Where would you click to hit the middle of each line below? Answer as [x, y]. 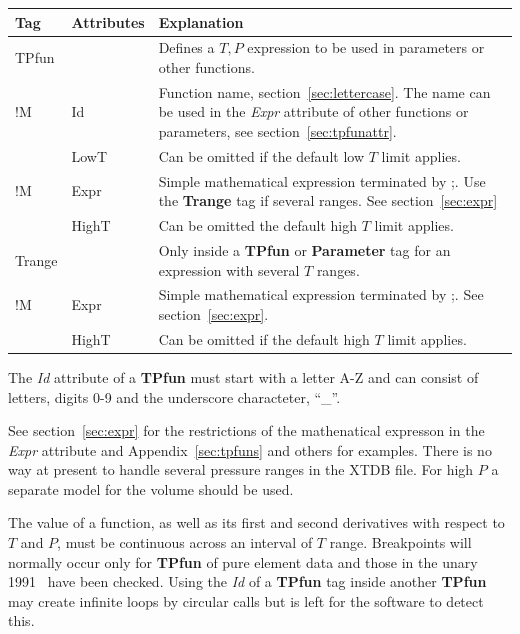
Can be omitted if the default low [261, 155]
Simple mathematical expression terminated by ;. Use [322, 180]
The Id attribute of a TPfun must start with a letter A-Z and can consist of [243, 376]
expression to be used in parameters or [366, 47]
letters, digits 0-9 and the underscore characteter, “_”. [174, 396]
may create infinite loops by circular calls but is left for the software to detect [246, 600]
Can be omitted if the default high [264, 338]
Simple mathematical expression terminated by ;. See [321, 294]
